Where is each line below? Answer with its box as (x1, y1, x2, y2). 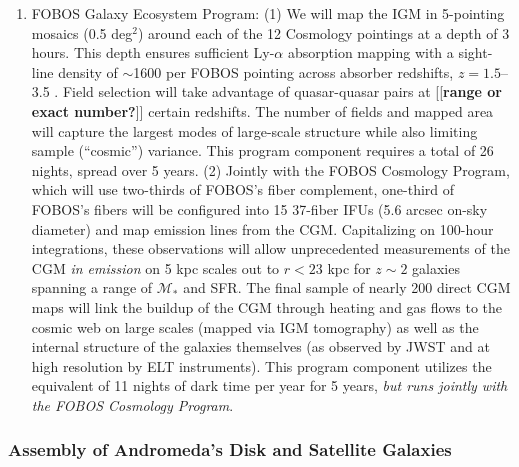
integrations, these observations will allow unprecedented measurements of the (31, 238, 510, 259)
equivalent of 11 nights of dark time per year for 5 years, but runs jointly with (31, 375, 508, 396)
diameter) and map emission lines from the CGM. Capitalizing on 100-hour (31, 218, 494, 239)
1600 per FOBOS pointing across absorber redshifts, (133, 61, 454, 82)
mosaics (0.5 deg (31, 22, 133, 43)
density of (58, 61, 118, 82)
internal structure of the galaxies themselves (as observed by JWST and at (31, 336, 490, 357)
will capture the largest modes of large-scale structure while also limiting (31, 120, 478, 141)
